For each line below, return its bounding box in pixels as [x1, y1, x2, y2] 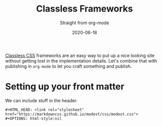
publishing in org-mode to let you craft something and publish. [5, 63, 132, 69]
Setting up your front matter [5, 81, 125, 92]
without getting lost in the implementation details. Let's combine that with [5, 57, 157, 64]
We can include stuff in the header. [5, 97, 78, 103]
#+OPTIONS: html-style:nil [5, 116, 62, 121]
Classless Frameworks [36, 3, 133, 15]
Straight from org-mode [59, 20, 110, 26]
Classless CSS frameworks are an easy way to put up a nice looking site [5, 52, 155, 58]
